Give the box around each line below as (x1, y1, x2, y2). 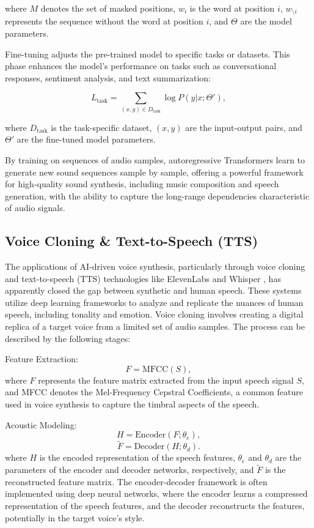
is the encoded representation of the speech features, (39, 451, 235, 464)
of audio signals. (5, 201, 65, 214)
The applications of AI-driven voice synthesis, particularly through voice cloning (5, 260, 305, 273)
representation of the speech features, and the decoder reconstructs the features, (5, 499, 305, 512)
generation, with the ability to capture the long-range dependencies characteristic (5, 189, 310, 202)
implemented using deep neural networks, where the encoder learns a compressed (5, 487, 308, 500)
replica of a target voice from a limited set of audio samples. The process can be (5, 320, 305, 333)
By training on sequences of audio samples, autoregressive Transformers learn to (5, 153, 305, 166)
